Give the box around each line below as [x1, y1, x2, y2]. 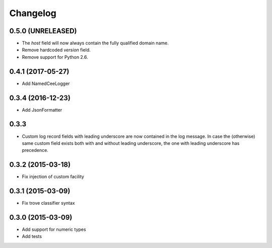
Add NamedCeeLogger [22, 80, 70, 87]
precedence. [22, 147, 49, 153]
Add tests [22, 233, 42, 239]
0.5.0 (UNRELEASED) [9, 27, 77, 35]
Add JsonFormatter [22, 107, 62, 113]
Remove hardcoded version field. [22, 47, 91, 53]
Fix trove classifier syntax [22, 200, 75, 206]
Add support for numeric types [22, 226, 86, 232]
